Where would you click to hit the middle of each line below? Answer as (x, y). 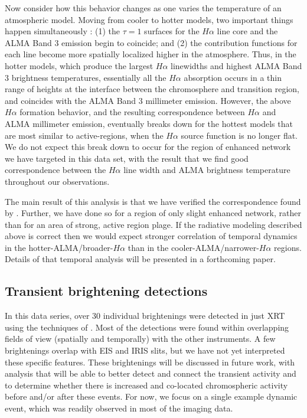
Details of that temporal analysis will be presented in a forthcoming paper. (140, 259)
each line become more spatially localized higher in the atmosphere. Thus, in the (151, 54)
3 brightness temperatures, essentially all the (86, 77)
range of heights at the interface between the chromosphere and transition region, (152, 89)
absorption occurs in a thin (233, 77)
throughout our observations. (57, 181)
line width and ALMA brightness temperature (207, 170)
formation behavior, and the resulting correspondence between (132, 112)
